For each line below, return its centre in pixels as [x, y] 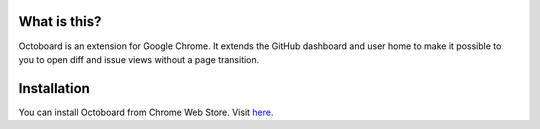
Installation [54, 88]
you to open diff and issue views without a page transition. [139, 59]
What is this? [60, 21]
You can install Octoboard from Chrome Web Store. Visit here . [146, 112]
